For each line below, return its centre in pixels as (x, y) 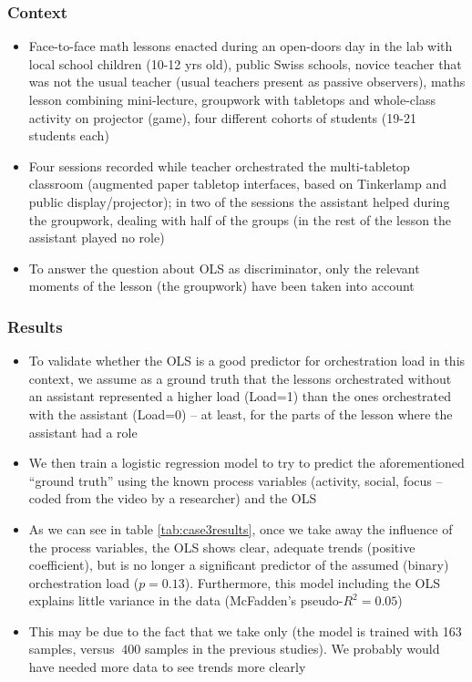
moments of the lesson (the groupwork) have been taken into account (221, 286)
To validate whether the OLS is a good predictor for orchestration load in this (247, 361)
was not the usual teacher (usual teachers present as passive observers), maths (247, 82)
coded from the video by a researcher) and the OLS (173, 498)
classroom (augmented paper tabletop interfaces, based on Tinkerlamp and (237, 184)
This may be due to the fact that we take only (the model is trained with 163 (245, 630)
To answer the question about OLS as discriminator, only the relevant (224, 268)
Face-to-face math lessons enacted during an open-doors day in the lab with (241, 46)
